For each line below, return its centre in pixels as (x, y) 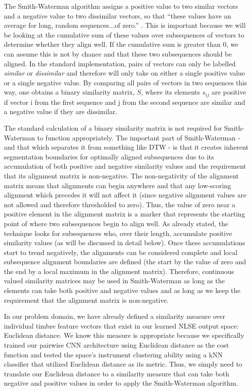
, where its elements (170, 92)
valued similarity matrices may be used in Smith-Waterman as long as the (114, 281)
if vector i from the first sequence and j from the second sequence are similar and (125, 102)
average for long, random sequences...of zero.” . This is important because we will (125, 25)
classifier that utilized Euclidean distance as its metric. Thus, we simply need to (123, 364)
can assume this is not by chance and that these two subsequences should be (118, 53)
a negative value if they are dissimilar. (61, 111)
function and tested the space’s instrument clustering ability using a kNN (113, 354)
